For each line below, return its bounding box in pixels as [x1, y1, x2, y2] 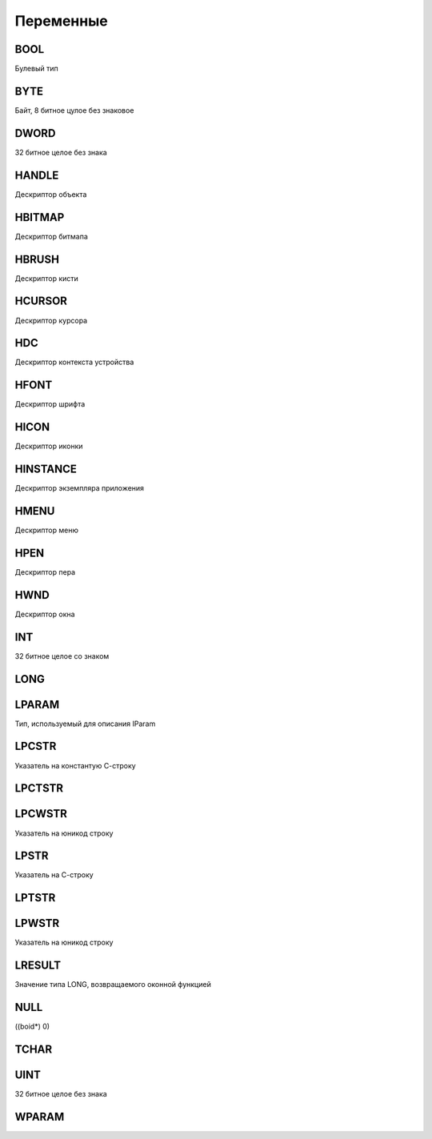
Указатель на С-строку [14, 870, 94, 880]
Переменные [14, 12, 108, 30]
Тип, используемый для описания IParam [14, 719, 156, 728]
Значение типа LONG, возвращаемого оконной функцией [14, 980, 211, 989]
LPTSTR [14, 891, 56, 904]
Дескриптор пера [14, 567, 76, 576]
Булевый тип [14, 64, 59, 74]
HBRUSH [14, 252, 60, 266]
